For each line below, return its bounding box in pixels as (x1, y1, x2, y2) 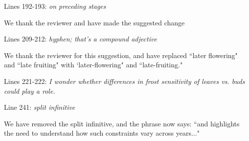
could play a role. (4, 85, 55, 96)
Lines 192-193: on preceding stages (4, 1, 106, 11)
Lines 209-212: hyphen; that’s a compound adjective (4, 34, 157, 44)
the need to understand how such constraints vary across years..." (4, 128, 200, 138)
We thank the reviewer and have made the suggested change (4, 17, 185, 27)
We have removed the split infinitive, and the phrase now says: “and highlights (4, 118, 240, 128)
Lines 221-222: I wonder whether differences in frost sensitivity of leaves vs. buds (4, 76, 245, 86)
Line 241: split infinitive (4, 102, 75, 112)
